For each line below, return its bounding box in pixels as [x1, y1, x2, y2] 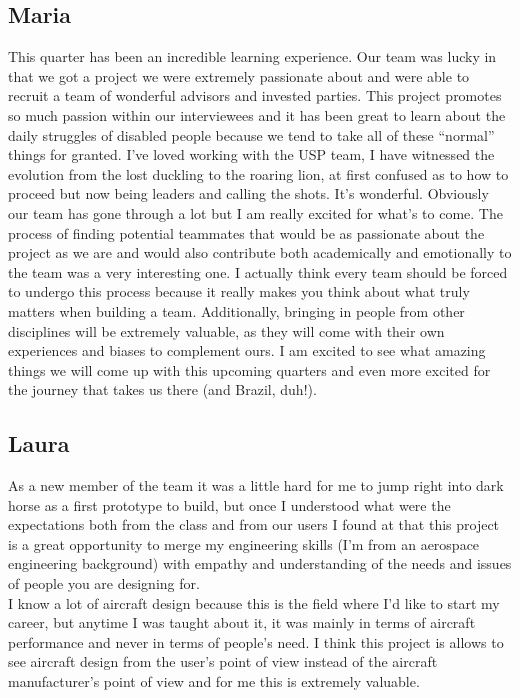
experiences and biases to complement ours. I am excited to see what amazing [8, 340, 486, 361]
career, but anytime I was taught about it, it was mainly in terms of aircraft [8, 612, 476, 633]
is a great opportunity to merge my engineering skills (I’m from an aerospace [8, 533, 480, 554]
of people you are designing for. [8, 573, 200, 594]
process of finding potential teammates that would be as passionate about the [8, 222, 485, 243]
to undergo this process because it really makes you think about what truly [8, 281, 470, 302]
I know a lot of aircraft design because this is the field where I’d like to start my [8, 592, 500, 613]
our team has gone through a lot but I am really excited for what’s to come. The [8, 202, 503, 223]
